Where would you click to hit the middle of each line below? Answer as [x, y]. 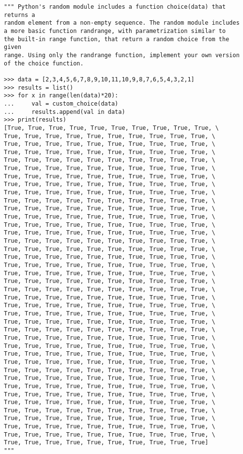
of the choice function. [44, 63]
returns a [20, 15]
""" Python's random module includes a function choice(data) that [115, 7]
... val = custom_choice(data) [61, 103]
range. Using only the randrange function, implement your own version [122, 55]
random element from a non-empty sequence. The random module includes [122, 23]
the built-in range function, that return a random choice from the [117, 39]
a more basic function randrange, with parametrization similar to [115, 31]
